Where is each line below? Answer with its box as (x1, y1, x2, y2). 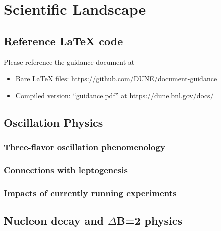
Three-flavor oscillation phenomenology (4, 141, 165, 153)
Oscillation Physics (4, 114, 103, 130)
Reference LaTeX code (4, 33, 123, 48)
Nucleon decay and (4, 213, 104, 228)
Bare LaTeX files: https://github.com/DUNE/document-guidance (15, 73, 217, 84)
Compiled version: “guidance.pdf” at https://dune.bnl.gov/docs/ (15, 90, 214, 100)
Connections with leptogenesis (4, 163, 128, 176)
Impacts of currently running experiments (4, 186, 177, 199)
